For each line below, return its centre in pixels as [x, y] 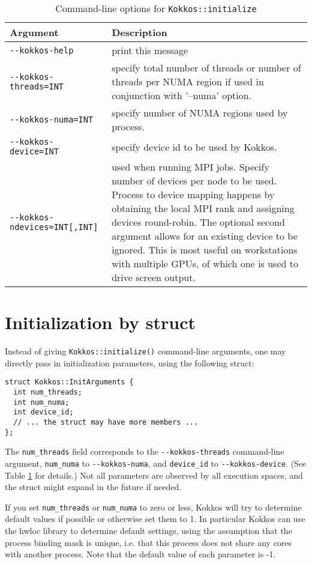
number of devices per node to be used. [194, 180]
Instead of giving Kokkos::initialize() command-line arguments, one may [145, 351]
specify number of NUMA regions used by [200, 113]
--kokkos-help [42, 50]
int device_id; [43, 412]
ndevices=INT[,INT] [54, 227]
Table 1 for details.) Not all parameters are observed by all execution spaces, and [154, 475]
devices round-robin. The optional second [198, 222]
